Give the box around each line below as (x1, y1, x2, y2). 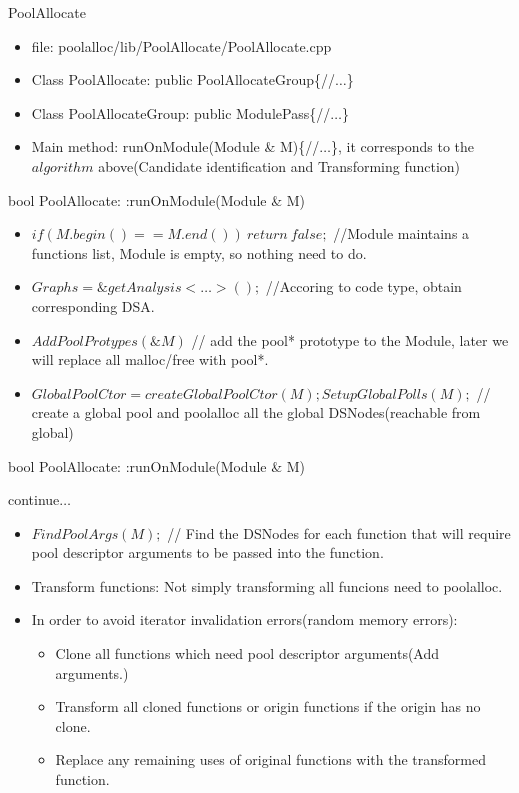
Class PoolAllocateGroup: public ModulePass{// (31, 102, 331, 123)
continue (8, 489, 60, 510)
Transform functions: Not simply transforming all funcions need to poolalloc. (31, 575, 503, 596)
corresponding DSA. (31, 295, 155, 316)
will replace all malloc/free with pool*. (31, 349, 269, 370)
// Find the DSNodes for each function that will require (167, 522, 511, 543)
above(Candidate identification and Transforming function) (98, 155, 461, 176)
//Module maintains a (333, 223, 470, 244)
